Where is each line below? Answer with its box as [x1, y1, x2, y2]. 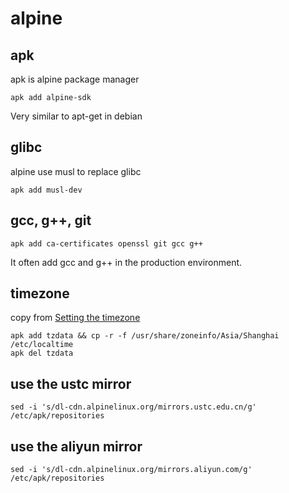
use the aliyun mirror [10, 438, 143, 455]
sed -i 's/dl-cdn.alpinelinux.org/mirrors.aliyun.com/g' [10, 465, 253, 475]
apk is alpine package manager [10, 73, 140, 85]
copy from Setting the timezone [10, 312, 141, 324]
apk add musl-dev [10, 185, 83, 195]
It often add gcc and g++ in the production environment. [10, 256, 243, 268]
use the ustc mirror [10, 375, 132, 392]
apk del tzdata [10, 348, 74, 359]
